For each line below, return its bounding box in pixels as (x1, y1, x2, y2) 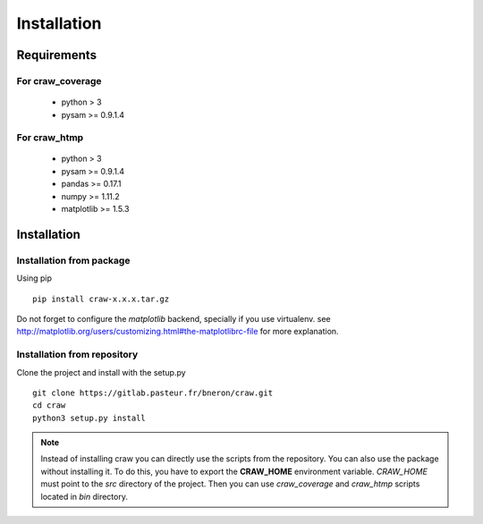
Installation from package (16, 254, 131, 266)
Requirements (16, 47, 97, 63)
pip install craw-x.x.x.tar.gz (32, 293, 170, 304)
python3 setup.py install (32, 412, 147, 423)
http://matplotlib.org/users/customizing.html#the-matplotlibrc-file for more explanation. (16, 326, 339, 337)
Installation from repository (16, 349, 139, 361)
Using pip (16, 273, 53, 283)
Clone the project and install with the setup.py (16, 367, 187, 377)
